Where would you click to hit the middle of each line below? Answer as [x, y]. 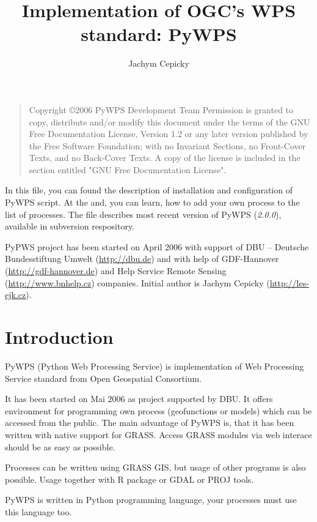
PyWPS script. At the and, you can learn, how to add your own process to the [152, 202]
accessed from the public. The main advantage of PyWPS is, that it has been [150, 423]
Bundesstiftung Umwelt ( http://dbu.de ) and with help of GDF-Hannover [142, 259]
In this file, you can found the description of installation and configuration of [149, 190]
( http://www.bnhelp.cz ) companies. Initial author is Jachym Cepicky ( [137, 282]
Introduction [59, 337]
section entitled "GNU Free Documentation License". [128, 169]
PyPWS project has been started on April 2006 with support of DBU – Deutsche [157, 246]
